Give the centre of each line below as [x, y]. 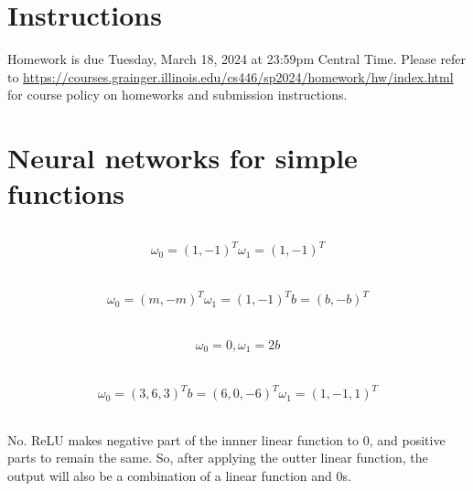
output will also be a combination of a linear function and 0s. [179, 475]
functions [66, 193]
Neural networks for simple [183, 158]
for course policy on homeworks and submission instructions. [177, 95]
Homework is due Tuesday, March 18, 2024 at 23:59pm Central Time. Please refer [237, 59]
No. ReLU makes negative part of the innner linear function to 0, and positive [226, 439]
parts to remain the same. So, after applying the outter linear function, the [218, 458]
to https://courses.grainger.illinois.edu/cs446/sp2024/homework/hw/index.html [231, 76]
